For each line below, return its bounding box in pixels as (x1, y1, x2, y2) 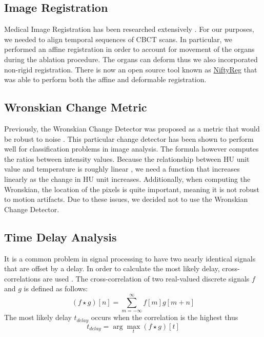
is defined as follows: (24, 283, 88, 294)
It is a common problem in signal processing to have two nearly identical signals (4, 253, 256, 264)
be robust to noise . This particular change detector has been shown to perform (4, 133, 254, 144)
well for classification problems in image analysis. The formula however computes (4, 143, 259, 154)
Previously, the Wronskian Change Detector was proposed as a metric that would (4, 123, 260, 134)
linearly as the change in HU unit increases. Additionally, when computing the (4, 173, 251, 184)
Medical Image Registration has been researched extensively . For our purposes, (4, 24, 254, 34)
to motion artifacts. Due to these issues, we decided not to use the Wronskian (4, 194, 248, 204)
